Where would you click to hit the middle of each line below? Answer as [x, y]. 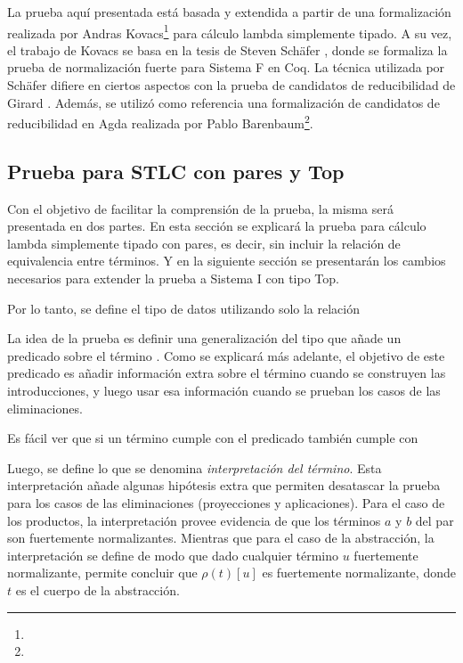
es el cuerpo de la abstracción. [97, 589]
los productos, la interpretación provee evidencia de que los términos [194, 520]
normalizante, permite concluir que [102, 573]
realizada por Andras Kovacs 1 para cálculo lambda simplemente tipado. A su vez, [230, 31]
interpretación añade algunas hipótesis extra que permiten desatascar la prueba [224, 485]
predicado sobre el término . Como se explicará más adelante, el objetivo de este [226, 355]
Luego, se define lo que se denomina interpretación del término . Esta [195, 467]
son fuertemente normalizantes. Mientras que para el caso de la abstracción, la [221, 538]
